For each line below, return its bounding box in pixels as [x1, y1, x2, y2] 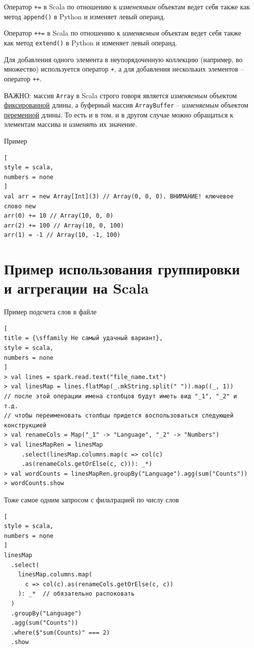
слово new [4, 202, 36, 210]
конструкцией [4, 421, 46, 429]
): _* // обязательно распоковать [18, 590, 135, 598]
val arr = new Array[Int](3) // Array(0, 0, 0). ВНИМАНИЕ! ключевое [4, 193, 234, 200]
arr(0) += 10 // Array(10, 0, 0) [4, 212, 113, 220]
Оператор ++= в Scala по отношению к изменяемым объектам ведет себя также [4, 28, 242, 38]
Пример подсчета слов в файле [4, 306, 97, 317]
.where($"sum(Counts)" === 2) [11, 629, 110, 636]
